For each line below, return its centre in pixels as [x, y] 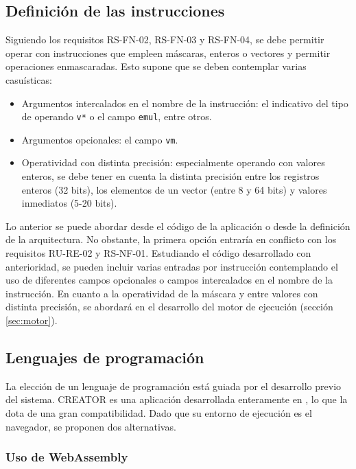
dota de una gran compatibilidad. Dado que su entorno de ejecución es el [159, 413]
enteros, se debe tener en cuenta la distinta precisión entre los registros [170, 176]
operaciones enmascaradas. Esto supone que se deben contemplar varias [156, 66]
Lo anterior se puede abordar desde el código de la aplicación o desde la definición [178, 226]
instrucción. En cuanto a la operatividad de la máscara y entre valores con [162, 293]
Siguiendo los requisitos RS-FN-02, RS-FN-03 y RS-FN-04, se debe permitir [165, 39]
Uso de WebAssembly [67, 457]
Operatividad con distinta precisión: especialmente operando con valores [173, 162]
